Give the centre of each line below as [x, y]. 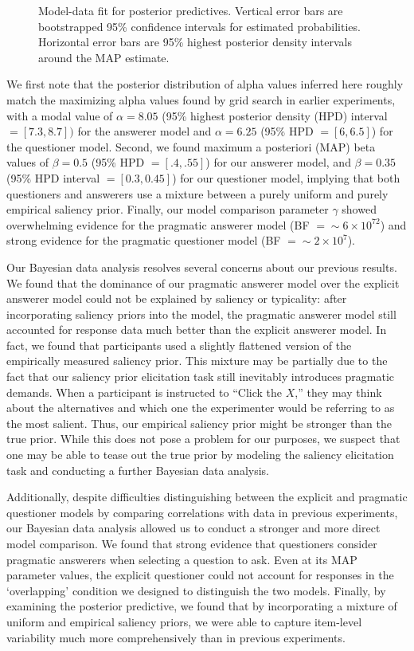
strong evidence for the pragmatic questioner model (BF [144, 240]
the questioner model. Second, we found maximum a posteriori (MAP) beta [191, 146]
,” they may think [338, 392]
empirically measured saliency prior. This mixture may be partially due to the [197, 361]
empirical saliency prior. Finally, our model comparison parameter [168, 209]
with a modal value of [60, 115]
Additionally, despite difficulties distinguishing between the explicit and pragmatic [207, 497]
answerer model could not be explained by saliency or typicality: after [177, 298]
